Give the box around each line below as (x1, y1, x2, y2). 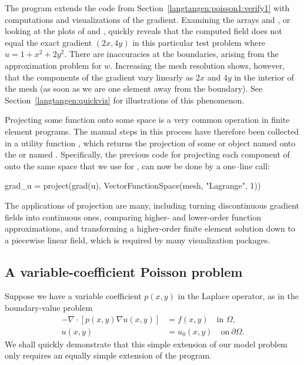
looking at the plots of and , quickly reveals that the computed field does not (5, 25, 282, 37)
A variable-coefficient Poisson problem (5, 262, 243, 280)
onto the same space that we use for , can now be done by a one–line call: (5, 159, 270, 172)
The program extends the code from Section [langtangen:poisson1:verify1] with (5, 2, 290, 14)
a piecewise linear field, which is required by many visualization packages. (5, 233, 270, 246)
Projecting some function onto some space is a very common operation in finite (5, 113, 290, 126)
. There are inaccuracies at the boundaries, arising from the (64, 48, 279, 60)
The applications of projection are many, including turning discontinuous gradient (5, 199, 299, 211)
